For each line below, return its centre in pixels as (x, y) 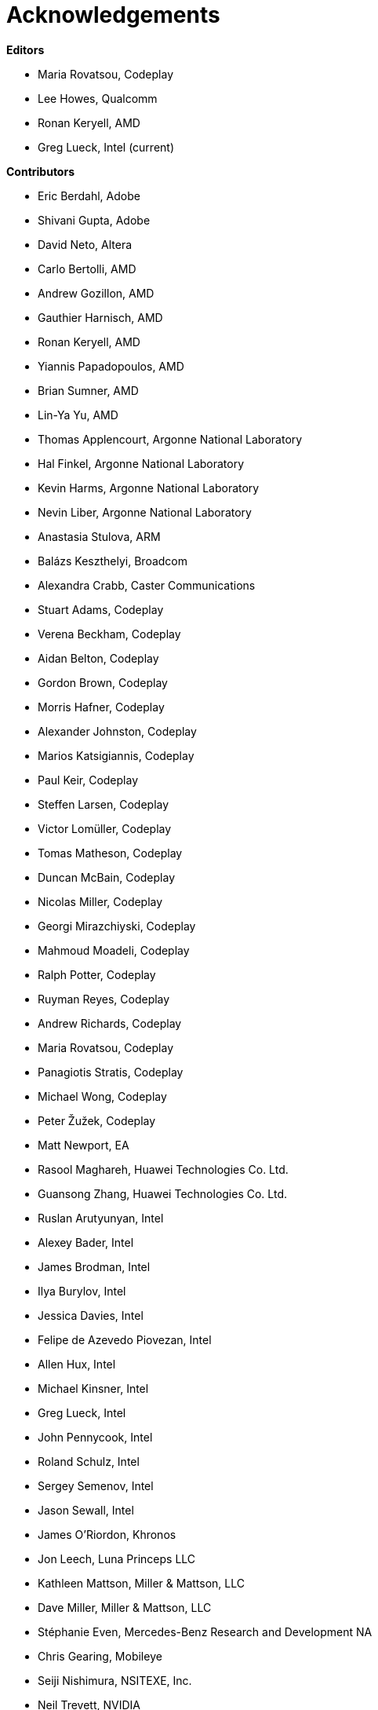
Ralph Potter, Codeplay (97, 974)
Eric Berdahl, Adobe (89, 195)
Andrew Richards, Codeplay (110, 1023)
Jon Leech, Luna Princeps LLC (117, 1558)
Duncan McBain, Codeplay (106, 877)
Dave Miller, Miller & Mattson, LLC (125, 1607)
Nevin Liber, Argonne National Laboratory (145, 512)
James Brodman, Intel (94, 1266)
